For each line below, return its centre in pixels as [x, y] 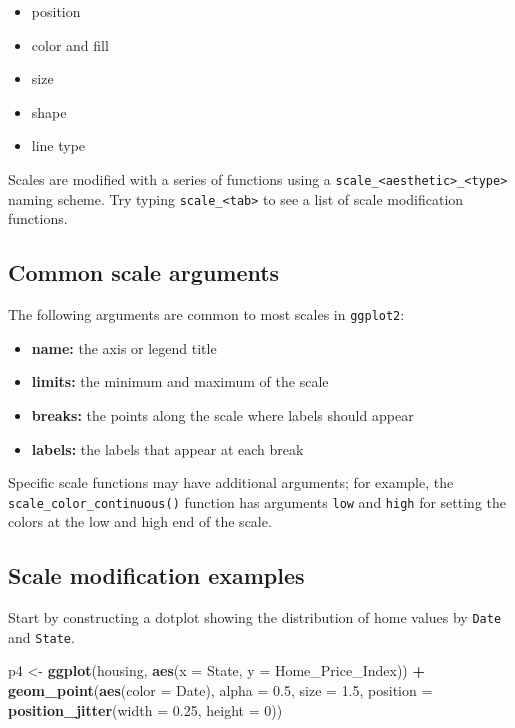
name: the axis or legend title [124, 347]
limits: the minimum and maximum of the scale [180, 381]
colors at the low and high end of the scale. [140, 521]
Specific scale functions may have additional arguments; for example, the [231, 482]
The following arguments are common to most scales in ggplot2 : [206, 314]
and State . [41, 636]
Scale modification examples [156, 575]
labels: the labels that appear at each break [167, 448]
